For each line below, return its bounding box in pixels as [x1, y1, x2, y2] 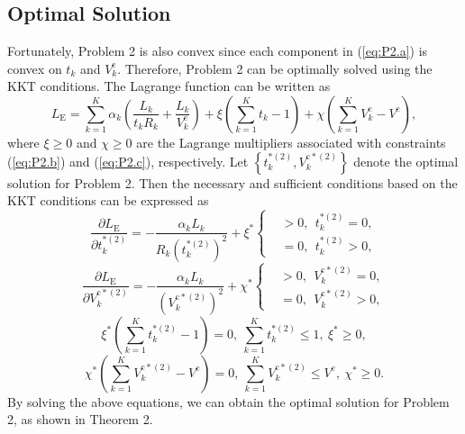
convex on [7, 59, 62, 77]
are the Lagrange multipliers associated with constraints [136, 132, 446, 151]
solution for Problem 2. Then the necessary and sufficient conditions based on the [7, 173, 458, 192]
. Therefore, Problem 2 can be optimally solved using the [117, 59, 433, 77]
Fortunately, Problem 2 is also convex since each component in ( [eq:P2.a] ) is [7, 41, 428, 60]
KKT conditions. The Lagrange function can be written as [7, 77, 331, 95]
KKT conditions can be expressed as [7, 191, 209, 210]
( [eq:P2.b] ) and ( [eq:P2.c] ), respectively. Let [7, 151, 249, 170]
